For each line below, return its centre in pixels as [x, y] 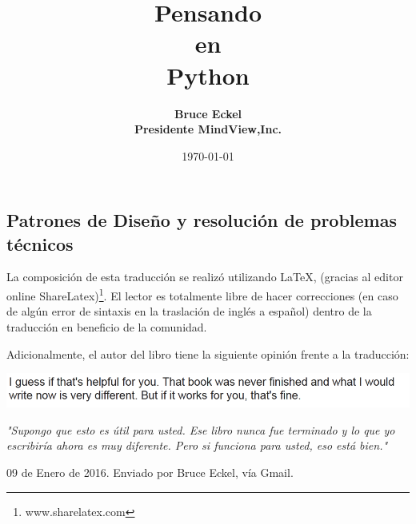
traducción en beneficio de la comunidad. [107, 326]
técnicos [40, 243]
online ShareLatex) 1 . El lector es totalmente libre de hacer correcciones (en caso [202, 294]
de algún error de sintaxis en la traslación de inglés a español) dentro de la [189, 311]
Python [208, 75]
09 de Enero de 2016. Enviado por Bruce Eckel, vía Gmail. [150, 472]
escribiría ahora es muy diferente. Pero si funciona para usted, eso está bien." [197, 445]
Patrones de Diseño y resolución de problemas [202, 220]
